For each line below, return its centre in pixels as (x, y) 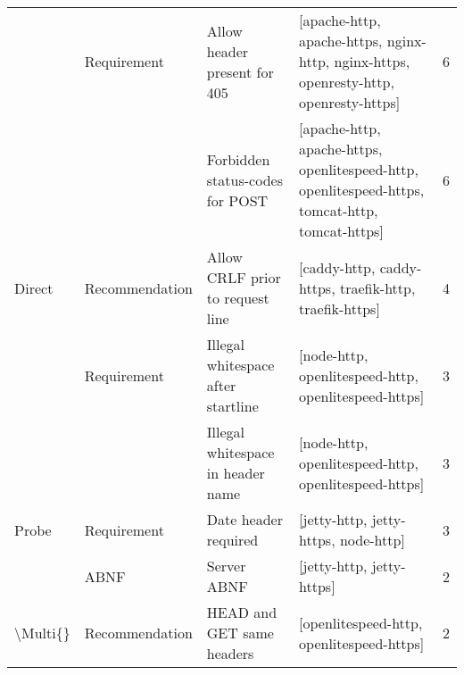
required (232, 540)
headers (230, 653)
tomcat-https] (341, 231)
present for (240, 71)
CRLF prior (244, 277)
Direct (34, 287)
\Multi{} (42, 633)
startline (232, 406)
